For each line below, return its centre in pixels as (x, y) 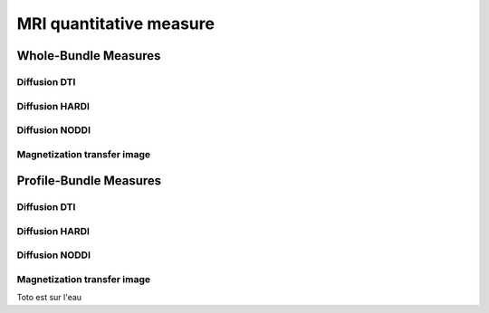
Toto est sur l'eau (49, 298)
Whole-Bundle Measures (89, 56)
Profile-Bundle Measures (89, 181)
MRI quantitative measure (115, 24)
